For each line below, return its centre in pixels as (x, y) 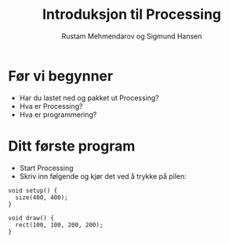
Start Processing (46, 168)
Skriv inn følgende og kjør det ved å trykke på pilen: (103, 176)
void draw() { (31, 218)
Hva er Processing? (51, 106)
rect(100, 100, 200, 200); (59, 225)
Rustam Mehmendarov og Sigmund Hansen (132, 36)
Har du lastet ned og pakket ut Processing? (89, 98)
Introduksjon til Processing (132, 15)
